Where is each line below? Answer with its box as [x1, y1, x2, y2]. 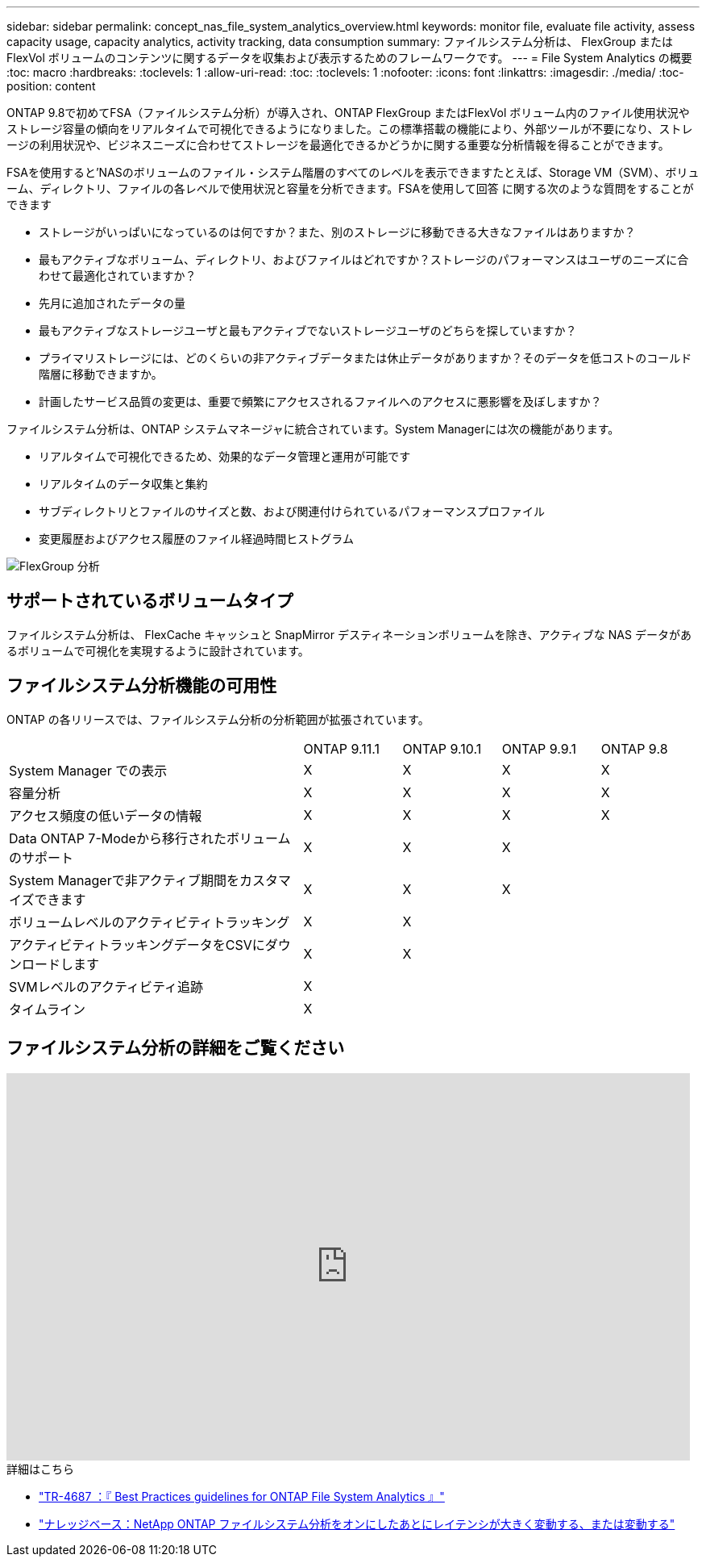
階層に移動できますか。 [39, 367, 163, 381]
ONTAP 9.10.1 [402, 740, 482, 757]
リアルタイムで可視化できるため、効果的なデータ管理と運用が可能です [39, 449, 411, 463]
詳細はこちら [6, 1461, 74, 1476]
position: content [6, 79, 96, 93]
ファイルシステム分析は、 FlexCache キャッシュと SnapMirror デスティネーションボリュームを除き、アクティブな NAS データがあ [6, 627, 691, 641]
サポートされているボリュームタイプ [6, 591, 293, 612]
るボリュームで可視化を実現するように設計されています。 [6, 643, 309, 658]
